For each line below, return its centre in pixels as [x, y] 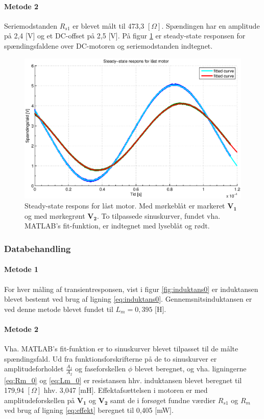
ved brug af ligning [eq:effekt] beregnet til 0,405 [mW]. [89, 410]
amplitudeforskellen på [40, 400]
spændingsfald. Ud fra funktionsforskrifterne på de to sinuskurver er [111, 358]
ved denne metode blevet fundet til [59, 309]
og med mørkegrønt [55, 215]
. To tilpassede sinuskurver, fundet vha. [159, 215]
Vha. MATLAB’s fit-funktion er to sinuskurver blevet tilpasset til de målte [121, 349]
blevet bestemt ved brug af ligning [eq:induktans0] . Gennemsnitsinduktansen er [128, 299]
